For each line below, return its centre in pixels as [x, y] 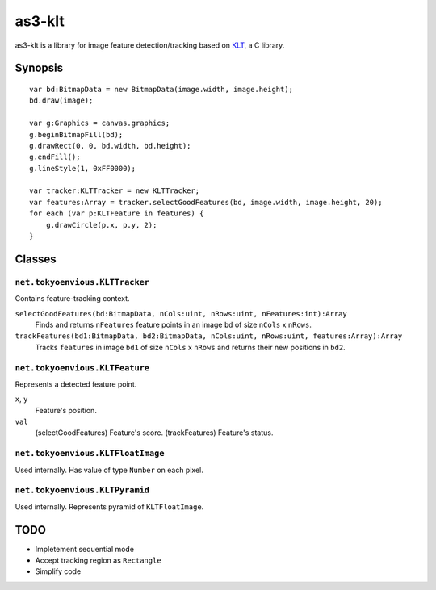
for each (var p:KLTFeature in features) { [117, 213]
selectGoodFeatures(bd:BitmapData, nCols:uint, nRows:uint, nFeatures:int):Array [181, 314]
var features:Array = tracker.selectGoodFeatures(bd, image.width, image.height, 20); [206, 202]
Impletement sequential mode [85, 549]
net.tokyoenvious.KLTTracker [82, 282]
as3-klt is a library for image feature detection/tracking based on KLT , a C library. [150, 45]
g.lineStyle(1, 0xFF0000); [83, 168]
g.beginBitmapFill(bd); [76, 134]
